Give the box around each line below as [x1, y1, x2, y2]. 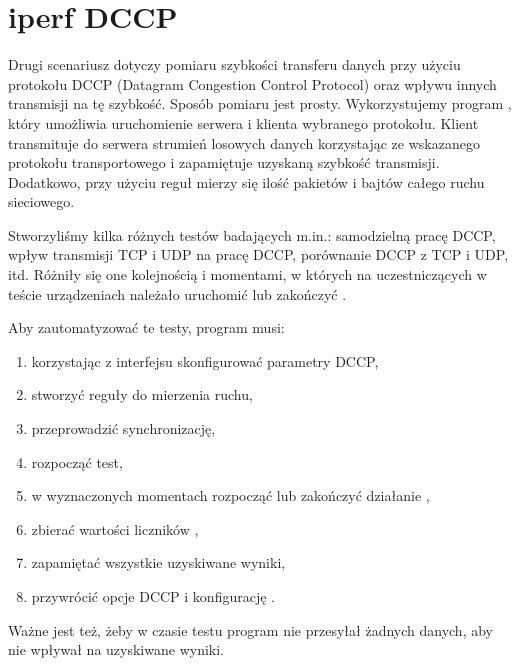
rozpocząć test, [31, 451, 123, 472]
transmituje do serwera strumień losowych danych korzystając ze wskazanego [8, 132, 480, 153]
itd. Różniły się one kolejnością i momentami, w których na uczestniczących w [8, 264, 487, 285]
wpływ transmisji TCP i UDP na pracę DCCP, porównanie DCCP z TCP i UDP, [8, 244, 509, 265]
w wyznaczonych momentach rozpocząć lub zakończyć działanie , [31, 485, 430, 506]
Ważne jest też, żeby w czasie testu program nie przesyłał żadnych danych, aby [8, 619, 493, 640]
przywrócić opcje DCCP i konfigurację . [31, 586, 275, 606]
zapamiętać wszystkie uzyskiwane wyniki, [31, 552, 286, 573]
